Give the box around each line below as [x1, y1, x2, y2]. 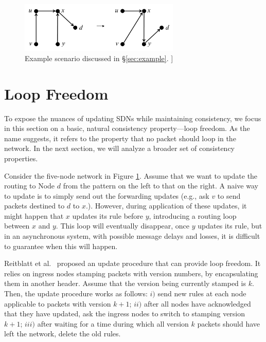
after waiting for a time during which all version [37, 318, 189, 329]
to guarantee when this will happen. [4, 240, 118, 251]
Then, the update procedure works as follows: [4, 288, 148, 299]
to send [217, 190, 241, 201]
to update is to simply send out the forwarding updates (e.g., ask [4, 190, 209, 201]
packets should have [197, 318, 260, 329]
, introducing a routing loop [149, 210, 237, 221]
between [4, 220, 30, 231]
